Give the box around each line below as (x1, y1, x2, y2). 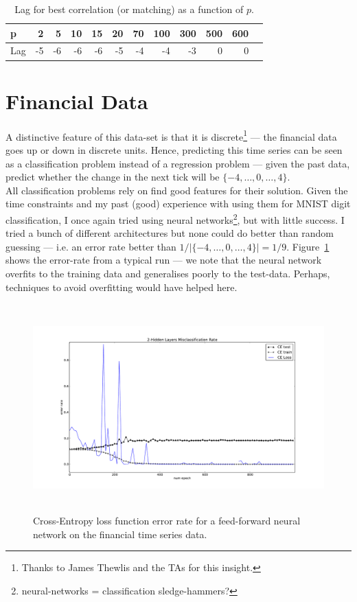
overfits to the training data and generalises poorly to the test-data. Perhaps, (5, 266, 330, 280)
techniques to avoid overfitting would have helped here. (5, 279, 238, 294)
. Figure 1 (286, 239, 330, 253)
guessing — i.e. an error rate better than (5, 239, 176, 253)
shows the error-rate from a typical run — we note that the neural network (5, 253, 322, 267)
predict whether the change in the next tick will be (5, 170, 220, 184)
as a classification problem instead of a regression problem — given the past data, (5, 156, 350, 170)
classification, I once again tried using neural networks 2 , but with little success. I (5, 210, 345, 227)
